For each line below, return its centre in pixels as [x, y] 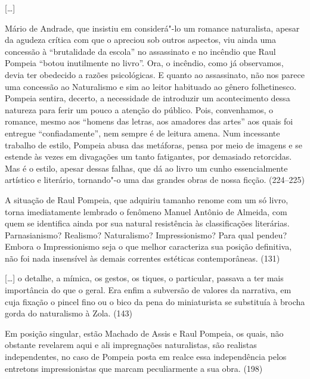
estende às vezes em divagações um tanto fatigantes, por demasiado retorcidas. [148, 156]
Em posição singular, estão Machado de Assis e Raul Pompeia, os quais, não [144, 333]
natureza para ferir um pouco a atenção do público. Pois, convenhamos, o [139, 109]
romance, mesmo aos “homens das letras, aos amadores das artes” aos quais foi [149, 121]
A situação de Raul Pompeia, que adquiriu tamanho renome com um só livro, [147, 199]
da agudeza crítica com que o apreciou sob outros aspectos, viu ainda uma [141, 40]
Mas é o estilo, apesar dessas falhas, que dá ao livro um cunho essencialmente [146, 168]
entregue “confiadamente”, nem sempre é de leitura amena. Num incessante [142, 133]
